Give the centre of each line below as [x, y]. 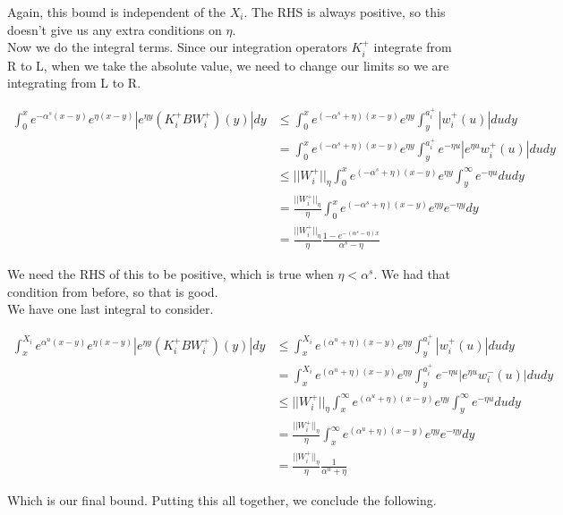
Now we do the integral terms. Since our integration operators [177, 47]
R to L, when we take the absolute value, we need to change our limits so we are [228, 65]
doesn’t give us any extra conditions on [115, 29]
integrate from [413, 47]
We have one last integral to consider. [111, 309]
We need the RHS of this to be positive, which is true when [171, 274]
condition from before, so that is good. [113, 291]
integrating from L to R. [74, 83]
